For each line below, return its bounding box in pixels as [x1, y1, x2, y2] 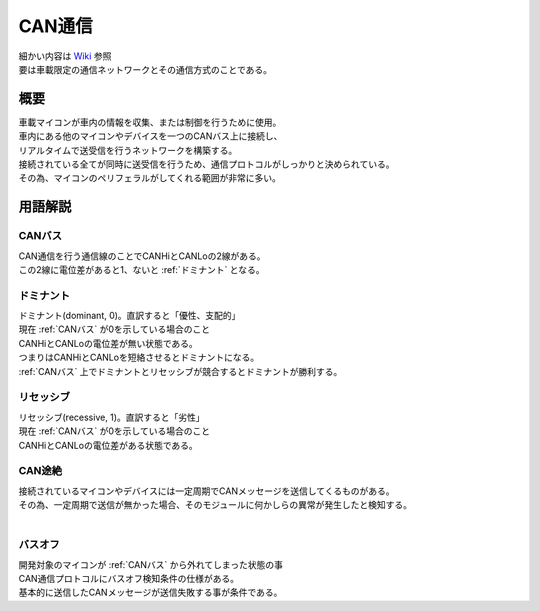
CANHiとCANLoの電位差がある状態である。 [18, 439, 199, 451]
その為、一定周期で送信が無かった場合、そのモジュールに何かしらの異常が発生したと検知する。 [18, 499, 413, 511]
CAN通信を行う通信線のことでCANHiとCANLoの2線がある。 [18, 250, 266, 262]
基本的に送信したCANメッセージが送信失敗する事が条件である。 [18, 586, 283, 599]
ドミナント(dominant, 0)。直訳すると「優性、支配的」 [18, 310, 241, 322]
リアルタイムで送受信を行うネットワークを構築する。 [18, 144, 238, 156]
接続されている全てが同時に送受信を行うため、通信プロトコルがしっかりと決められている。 [18, 158, 395, 170]
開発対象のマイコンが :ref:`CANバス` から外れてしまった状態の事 [18, 558, 284, 570]
